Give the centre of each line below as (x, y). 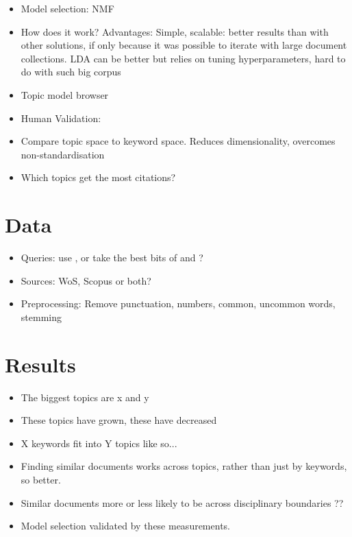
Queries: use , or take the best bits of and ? (112, 258)
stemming (41, 317)
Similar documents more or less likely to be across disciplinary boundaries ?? (182, 502)
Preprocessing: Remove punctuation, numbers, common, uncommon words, (178, 303)
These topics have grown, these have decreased (119, 420)
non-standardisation (63, 154)
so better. (41, 479)
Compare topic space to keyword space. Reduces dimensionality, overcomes (178, 141)
